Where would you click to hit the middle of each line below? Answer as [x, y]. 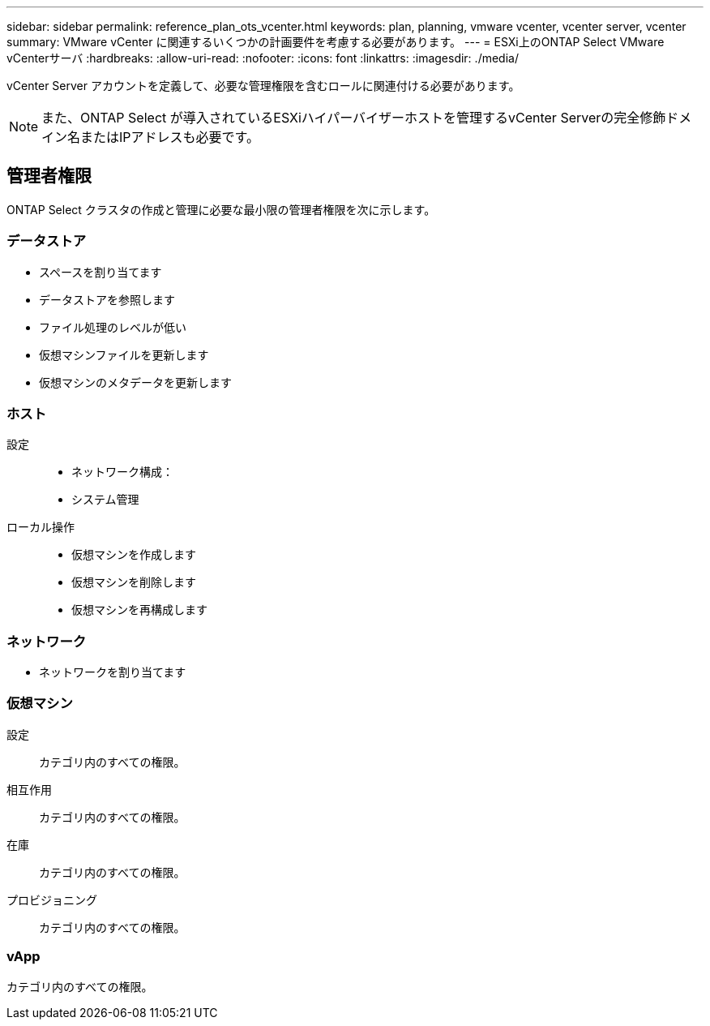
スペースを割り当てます [101, 272]
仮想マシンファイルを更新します [124, 354]
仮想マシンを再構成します [139, 610]
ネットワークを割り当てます [113, 672]
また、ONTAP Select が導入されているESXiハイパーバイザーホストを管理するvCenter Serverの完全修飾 [354, 118]
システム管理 [105, 500]
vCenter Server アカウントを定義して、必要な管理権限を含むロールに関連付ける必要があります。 [263, 86]
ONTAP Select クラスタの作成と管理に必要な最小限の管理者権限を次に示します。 [221, 209]
